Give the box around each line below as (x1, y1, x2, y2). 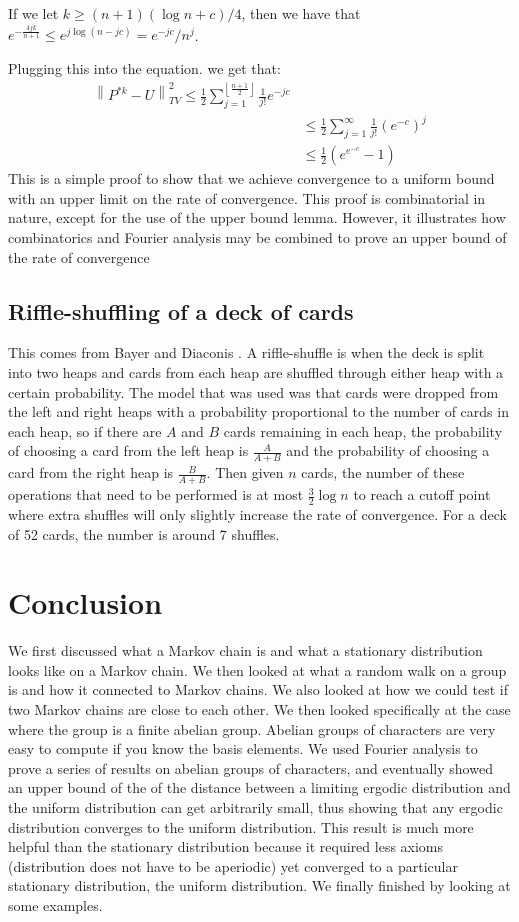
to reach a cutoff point (353, 484, 491, 505)
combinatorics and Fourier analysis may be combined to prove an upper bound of (8, 227, 507, 248)
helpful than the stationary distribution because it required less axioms (8, 836, 444, 857)
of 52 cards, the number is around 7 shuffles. (8, 523, 280, 544)
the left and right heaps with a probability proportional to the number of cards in (8, 401, 509, 422)
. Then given (206, 462, 284, 483)
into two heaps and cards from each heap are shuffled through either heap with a (8, 362, 504, 383)
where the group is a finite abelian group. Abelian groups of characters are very (8, 718, 496, 739)
